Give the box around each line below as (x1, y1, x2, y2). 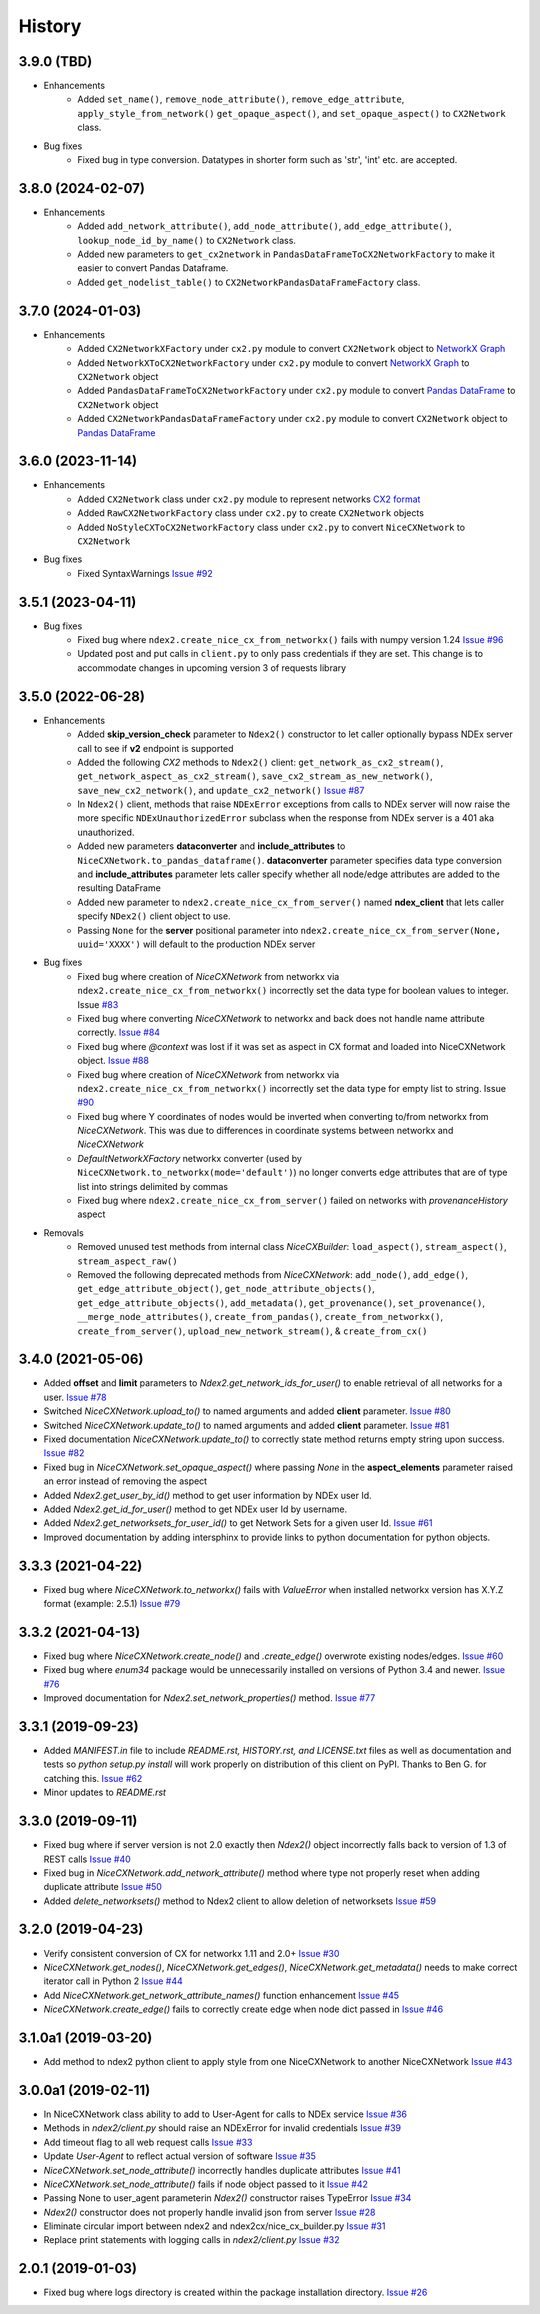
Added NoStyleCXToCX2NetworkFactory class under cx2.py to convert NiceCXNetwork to (77, 521, 465, 533)
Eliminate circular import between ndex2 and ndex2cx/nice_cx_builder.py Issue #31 (43, 2220, 386, 2232)
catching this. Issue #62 (43, 1772, 143, 1784)
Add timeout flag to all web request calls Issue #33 (43, 2136, 253, 2148)
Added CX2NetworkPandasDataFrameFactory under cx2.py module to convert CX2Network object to (77, 413, 509, 425)
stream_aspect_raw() (77, 1255, 179, 1267)
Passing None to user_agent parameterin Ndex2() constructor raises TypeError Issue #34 (43, 2192, 412, 2204)
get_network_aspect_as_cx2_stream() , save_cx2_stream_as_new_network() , (77, 770, 434, 782)
